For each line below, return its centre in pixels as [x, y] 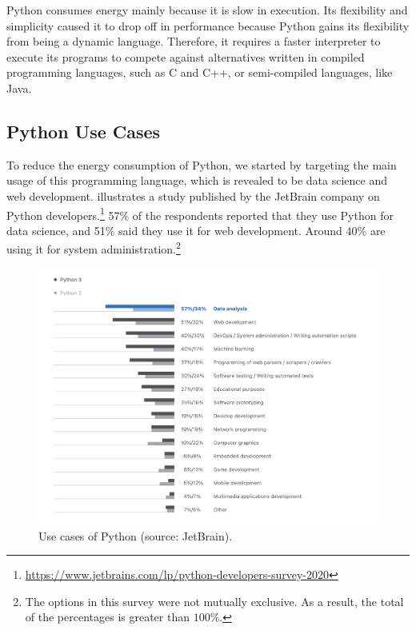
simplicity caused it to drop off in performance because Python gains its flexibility [208, 25]
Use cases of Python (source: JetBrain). [136, 535]
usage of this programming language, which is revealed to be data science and [197, 180]
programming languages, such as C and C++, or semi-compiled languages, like [200, 72]
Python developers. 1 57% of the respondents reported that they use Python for [200, 213]
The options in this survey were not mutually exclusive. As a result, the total [214, 601]
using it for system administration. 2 [94, 248]
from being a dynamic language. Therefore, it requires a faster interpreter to [194, 41]
